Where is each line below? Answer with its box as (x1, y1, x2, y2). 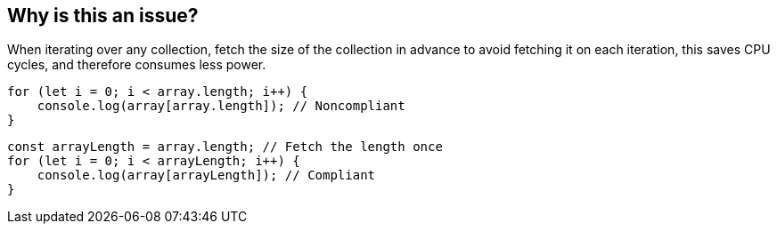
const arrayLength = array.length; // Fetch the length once (7, 139, 443, 155)
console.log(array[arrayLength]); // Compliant (37, 168, 376, 183)
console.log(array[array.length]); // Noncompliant (37, 99, 405, 114)
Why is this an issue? (7, 4, 199, 27)
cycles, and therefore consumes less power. (7, 57, 266, 73)
